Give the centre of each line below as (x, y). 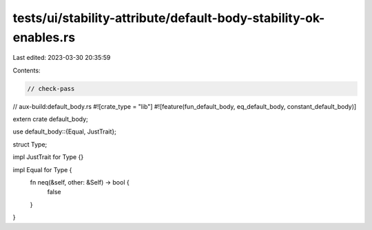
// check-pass (51, 88)
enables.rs (44, 37)
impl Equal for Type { (42, 169)
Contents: (27, 70)
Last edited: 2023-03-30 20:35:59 (62, 58)
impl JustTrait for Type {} (48, 157)
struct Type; (30, 144)
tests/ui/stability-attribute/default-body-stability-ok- (169, 18)
